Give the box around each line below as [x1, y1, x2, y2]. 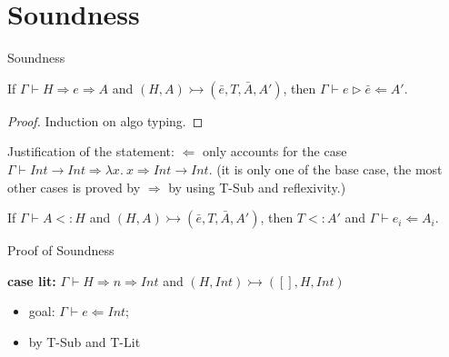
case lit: [7, 271, 56, 290]
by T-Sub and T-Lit [28, 332, 141, 351]
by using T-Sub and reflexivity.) [168, 177, 346, 196]
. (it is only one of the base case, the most [208, 159, 443, 178]
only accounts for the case [202, 142, 347, 161]
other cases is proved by [7, 177, 141, 196]
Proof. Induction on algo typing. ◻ [7, 111, 204, 130]
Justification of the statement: [7, 142, 175, 161]
